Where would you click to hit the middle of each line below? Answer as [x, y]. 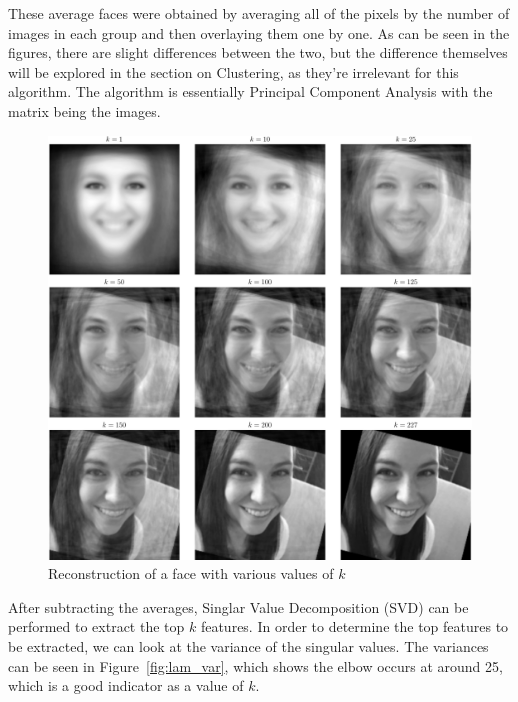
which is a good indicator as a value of [126, 685]
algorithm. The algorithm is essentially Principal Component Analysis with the [250, 91]
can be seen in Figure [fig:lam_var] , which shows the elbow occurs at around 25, [255, 665]
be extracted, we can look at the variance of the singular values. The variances [248, 645]
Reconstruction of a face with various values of [191, 573]
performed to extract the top [96, 626]
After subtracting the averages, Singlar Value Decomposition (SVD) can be [238, 606]
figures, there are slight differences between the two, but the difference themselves [258, 52]
